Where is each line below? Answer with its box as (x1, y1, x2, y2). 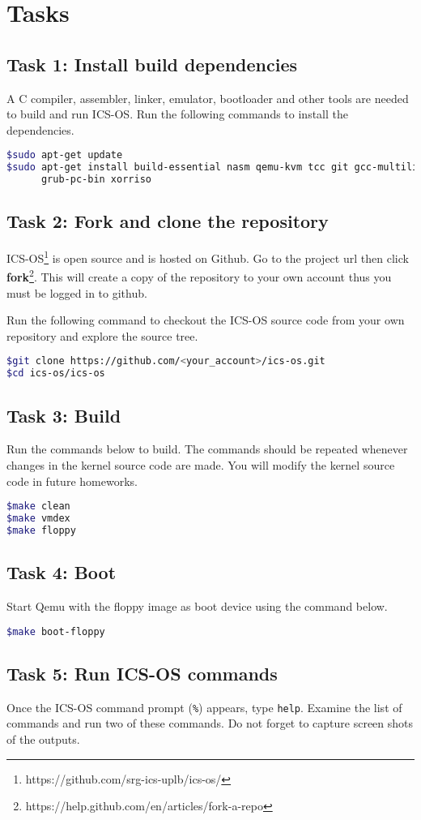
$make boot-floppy (6, 625, 105, 638)
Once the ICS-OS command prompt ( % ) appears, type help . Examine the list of (6, 698, 402, 715)
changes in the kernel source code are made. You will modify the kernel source (6, 457, 395, 474)
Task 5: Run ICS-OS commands (6, 660, 278, 685)
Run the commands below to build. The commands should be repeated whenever (6, 440, 408, 457)
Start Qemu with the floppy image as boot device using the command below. (6, 598, 388, 615)
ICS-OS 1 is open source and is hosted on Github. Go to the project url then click (6, 247, 409, 266)
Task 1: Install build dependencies (6, 51, 298, 76)
